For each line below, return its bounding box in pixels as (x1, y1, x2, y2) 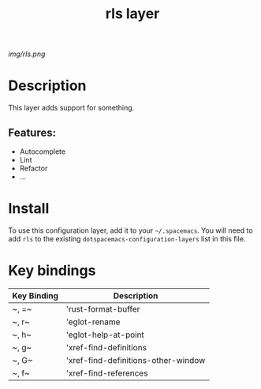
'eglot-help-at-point (65, 329, 144, 340)
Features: (8, 125, 57, 139)
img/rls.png (8, 49, 46, 59)
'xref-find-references (65, 368, 148, 379)
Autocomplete (19, 147, 65, 156)
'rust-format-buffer (65, 303, 140, 314)
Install (8, 200, 50, 218)
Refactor (19, 163, 48, 173)
